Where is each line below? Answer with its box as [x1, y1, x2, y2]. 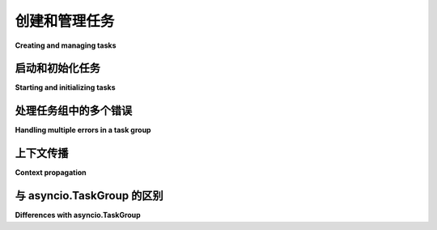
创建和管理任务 [15, 12, 115, 30]
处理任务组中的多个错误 [15, 104, 133, 117]
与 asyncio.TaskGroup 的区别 [15, 189, 163, 202]
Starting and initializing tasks [15, 83, 117, 92]
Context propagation [15, 168, 87, 177]
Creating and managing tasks [15, 40, 117, 50]
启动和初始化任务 [15, 62, 100, 75]
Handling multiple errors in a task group [15, 126, 151, 135]
